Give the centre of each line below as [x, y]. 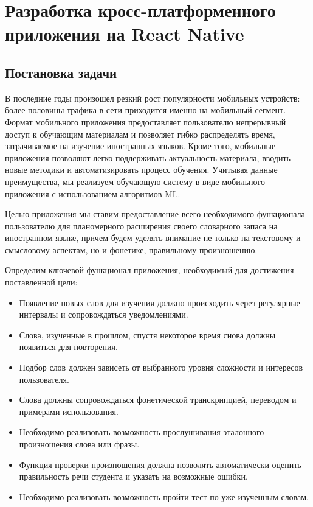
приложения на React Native [125, 34]
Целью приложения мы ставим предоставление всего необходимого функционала [155, 214]
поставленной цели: [41, 282]
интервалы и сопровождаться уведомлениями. [104, 314]
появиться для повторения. [68, 347]
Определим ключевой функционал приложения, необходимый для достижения [150, 270]
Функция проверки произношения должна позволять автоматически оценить [160, 464]
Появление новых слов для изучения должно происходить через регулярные [160, 302]
